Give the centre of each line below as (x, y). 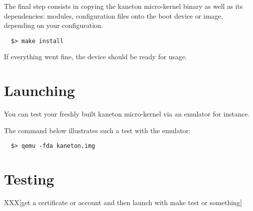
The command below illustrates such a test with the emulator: (97, 130)
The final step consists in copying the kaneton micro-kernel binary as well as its (123, 6)
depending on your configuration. (54, 25)
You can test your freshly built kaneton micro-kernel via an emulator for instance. (127, 114)
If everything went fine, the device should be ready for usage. (95, 57)
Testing (29, 179)
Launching (40, 90)
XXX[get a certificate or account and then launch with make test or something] (123, 202)
